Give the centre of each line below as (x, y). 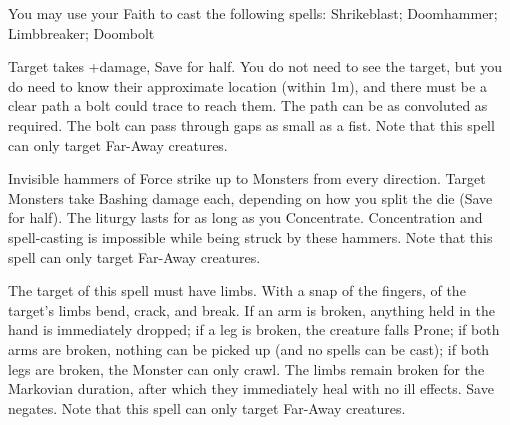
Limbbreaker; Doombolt (81, 32)
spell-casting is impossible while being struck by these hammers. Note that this (250, 236)
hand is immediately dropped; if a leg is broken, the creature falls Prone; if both (254, 329)
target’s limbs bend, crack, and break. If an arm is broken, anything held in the (251, 309)
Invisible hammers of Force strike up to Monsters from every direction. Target (247, 178)
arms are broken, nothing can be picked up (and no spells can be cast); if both (249, 348)
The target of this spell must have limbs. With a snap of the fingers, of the (237, 290)
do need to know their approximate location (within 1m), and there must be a (247, 85)
